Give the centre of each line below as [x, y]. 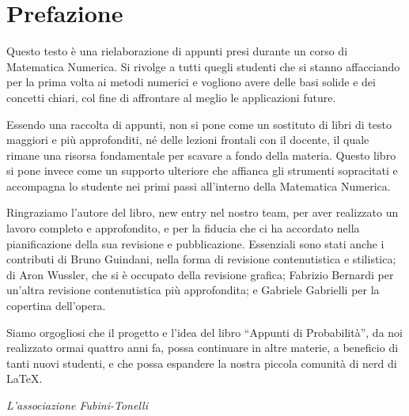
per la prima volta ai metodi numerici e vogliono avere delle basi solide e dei [191, 82]
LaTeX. [25, 378]
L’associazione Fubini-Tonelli [77, 405]
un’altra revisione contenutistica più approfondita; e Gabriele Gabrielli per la [193, 290]
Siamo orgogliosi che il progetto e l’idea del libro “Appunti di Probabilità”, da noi [204, 332]
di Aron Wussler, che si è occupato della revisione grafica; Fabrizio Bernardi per [200, 274]
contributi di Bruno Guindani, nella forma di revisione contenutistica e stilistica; [201, 259]
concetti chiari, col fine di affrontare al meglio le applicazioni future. [171, 97]
